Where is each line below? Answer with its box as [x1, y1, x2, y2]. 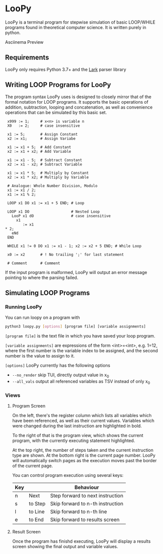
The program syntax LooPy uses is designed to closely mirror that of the [5, 94, 152, 100]
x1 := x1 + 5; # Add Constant [7, 144, 71, 150]
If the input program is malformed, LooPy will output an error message [5, 269, 147, 275]
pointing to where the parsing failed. [5, 275, 79, 280]
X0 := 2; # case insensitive [7, 123, 80, 128]
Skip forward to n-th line [50, 508, 107, 515]
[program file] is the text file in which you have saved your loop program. [5, 333, 156, 339]
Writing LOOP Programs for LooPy [5, 81, 111, 89]
